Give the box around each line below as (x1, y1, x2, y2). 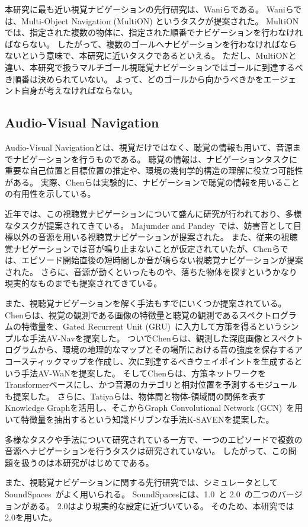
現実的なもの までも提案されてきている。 (5, 277, 162, 289)
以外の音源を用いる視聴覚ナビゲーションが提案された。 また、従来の (12, 231, 281, 243)
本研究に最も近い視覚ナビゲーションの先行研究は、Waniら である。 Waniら (5, 3, 294, 15)
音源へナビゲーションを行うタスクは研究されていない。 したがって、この (5, 445, 288, 457)
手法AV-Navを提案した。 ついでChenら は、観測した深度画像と (29, 331, 271, 344)
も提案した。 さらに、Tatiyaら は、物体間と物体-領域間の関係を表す (5, 389, 266, 402)
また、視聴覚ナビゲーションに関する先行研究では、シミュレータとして (5, 476, 278, 488)
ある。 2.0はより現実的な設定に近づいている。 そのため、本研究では (29, 499, 294, 512)
